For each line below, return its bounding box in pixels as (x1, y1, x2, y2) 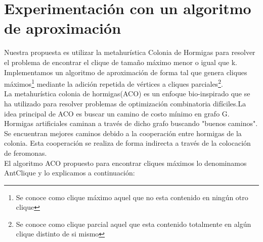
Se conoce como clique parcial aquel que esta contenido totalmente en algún (16, 218, 251, 229)
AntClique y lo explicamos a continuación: (4, 167, 135, 178)
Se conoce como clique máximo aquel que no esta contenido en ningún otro (16, 192, 248, 202)
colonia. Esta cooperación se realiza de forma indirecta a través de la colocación (4, 138, 251, 148)
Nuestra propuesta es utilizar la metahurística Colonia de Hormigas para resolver (4, 47, 255, 57)
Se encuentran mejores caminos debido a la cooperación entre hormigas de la (4, 128, 242, 138)
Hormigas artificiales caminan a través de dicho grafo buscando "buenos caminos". (4, 118, 258, 129)
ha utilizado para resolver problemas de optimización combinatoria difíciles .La (4, 98, 246, 108)
